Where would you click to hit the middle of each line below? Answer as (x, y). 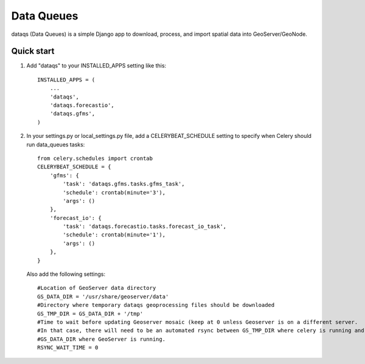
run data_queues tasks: (56, 144)
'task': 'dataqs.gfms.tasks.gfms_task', (124, 184)
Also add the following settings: (66, 274)
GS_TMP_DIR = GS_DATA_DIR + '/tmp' (90, 314)
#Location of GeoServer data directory (97, 288)
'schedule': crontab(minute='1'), (114, 235)
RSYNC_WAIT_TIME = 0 (68, 348)
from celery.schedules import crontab (95, 158)
